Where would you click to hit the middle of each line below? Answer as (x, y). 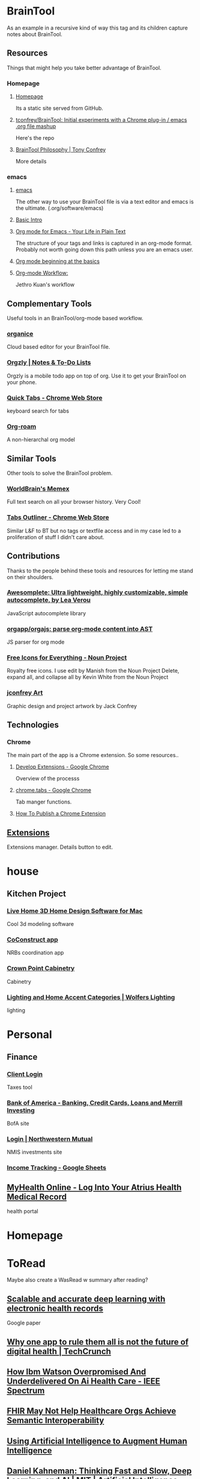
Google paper (24, 1323)
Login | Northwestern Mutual (50, 1139)
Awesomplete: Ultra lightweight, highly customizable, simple (98, 592)
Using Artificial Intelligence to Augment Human (97, 1441)
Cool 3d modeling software (41, 924)
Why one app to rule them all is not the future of (98, 1342)
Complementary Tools (49, 304)
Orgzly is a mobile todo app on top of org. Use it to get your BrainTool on (97, 376)
